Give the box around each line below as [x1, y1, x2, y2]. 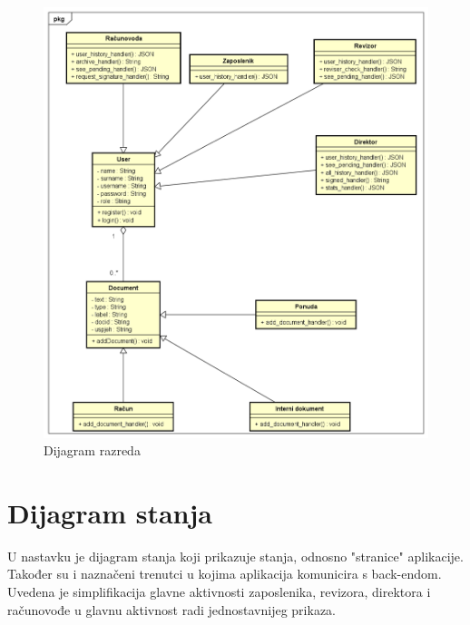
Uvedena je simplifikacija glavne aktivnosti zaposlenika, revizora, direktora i [7, 582, 431, 601]
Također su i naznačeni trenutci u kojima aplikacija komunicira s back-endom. [7, 564, 442, 583]
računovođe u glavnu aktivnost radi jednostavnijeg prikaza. [7, 600, 336, 619]
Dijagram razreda [44, 441, 141, 460]
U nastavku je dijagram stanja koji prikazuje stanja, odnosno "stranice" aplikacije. [7, 546, 464, 565]
